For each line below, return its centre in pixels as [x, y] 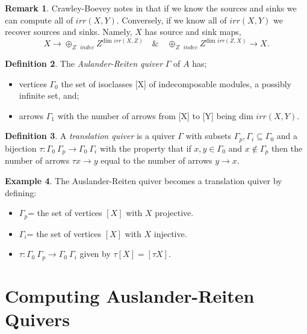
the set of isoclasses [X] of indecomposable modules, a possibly [176, 83]
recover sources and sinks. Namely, [69, 32]
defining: [21, 192]
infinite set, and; [49, 95]
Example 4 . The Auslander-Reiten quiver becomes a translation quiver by [144, 180]
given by [95, 254]
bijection [21, 148]
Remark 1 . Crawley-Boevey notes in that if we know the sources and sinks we [151, 8]
